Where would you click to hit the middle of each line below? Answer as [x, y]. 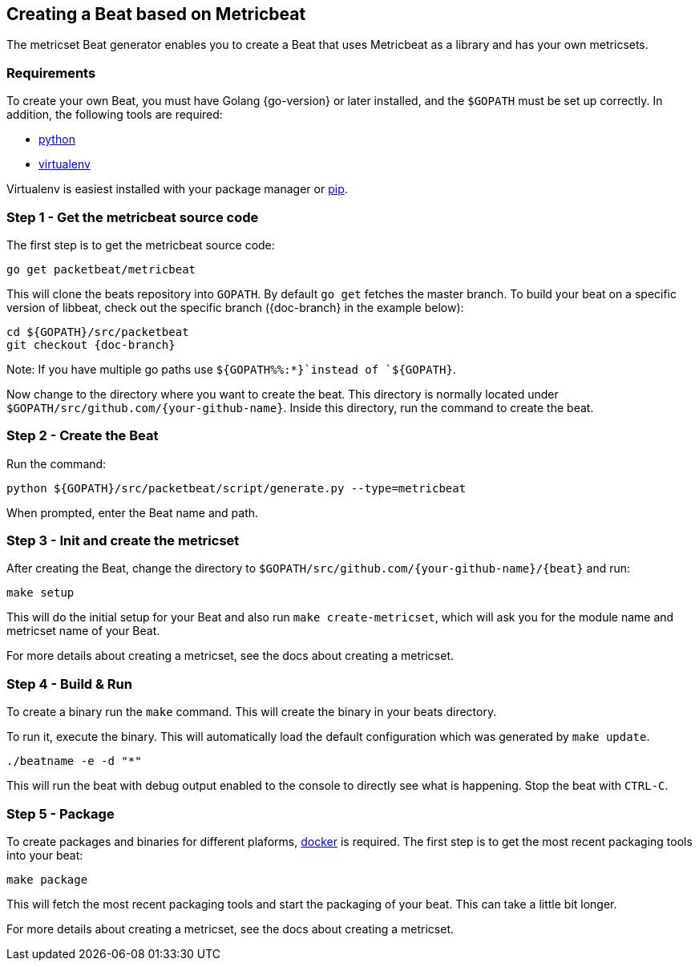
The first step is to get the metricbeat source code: [141, 245]
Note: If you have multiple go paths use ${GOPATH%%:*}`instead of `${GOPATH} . [231, 369]
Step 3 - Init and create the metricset [123, 541]
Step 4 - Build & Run [69, 684]
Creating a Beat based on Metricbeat [156, 14]
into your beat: [45, 855]
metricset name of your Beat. [83, 631]
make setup [40, 593]
